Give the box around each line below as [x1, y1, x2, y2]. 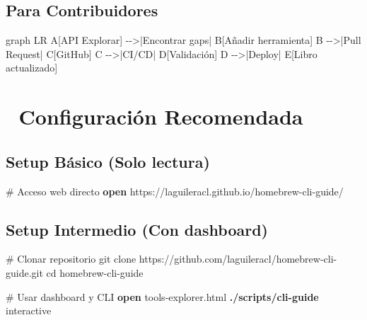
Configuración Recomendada [18, 102, 303, 131]
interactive [6, 303, 52, 318]
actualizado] [6, 60, 58, 75]
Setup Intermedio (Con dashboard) [6, 218, 268, 240]
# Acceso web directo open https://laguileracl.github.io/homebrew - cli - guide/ [6, 183, 344, 198]
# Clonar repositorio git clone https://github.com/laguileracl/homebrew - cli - [6, 251, 337, 266]
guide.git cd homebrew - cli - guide [6, 265, 144, 280]
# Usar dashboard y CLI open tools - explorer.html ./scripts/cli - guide [6, 289, 319, 304]
